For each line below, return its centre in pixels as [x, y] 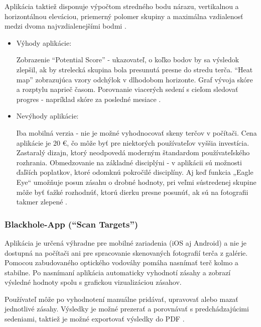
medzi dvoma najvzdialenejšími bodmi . [66, 26]
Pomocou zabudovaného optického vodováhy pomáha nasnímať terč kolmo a [121, 262]
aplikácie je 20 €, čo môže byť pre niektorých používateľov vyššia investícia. [133, 142]
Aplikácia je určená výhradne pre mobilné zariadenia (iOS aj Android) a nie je [126, 242]
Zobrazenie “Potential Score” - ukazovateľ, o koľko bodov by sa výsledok [128, 60]
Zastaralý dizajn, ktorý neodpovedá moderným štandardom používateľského [133, 152]
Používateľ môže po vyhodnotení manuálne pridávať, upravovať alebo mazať [121, 299]
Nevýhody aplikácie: [47, 116]
